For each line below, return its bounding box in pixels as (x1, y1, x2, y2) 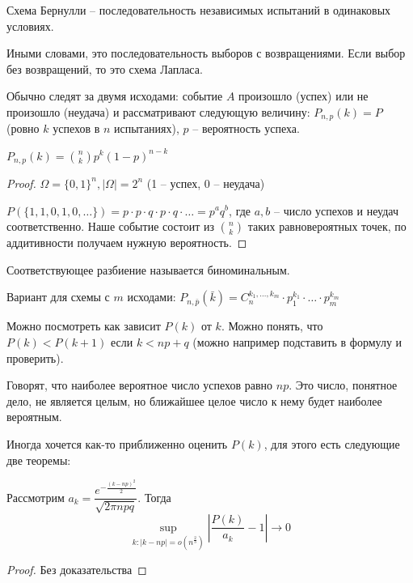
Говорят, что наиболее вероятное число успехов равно (6, 377, 273, 394)
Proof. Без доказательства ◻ (6, 561, 147, 578)
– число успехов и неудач (274, 202, 399, 219)
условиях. (6, 17, 54, 34)
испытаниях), (114, 120, 179, 137)
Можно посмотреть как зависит (6, 317, 161, 334)
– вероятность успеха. (192, 120, 300, 137)
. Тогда (137, 488, 171, 505)
